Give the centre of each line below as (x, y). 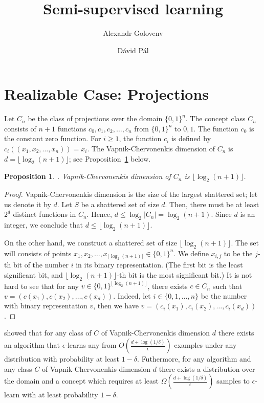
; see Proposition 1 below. (110, 158)
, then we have (116, 306)
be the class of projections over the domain (95, 118)
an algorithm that (32, 345)
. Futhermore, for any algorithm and (194, 359)
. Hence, (99, 214)
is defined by (191, 138)
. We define (191, 253)
